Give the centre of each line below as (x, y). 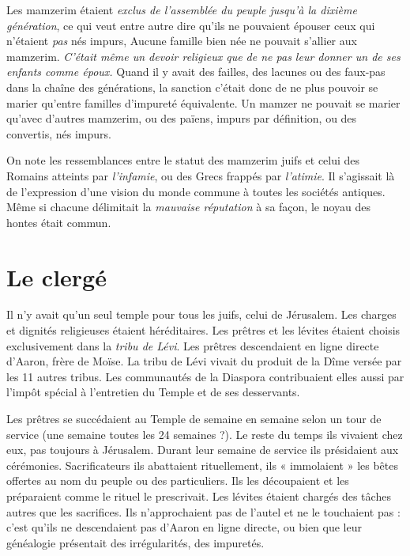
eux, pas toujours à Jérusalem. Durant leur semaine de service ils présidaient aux (203, 450)
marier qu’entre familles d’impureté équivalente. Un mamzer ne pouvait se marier (203, 102)
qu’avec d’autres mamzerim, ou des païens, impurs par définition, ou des (182, 118)
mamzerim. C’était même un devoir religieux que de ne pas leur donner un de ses (203, 56)
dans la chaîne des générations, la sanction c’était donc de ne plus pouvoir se (192, 87)
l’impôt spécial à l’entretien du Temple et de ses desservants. (153, 392)
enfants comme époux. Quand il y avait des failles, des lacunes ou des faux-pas (196, 72)
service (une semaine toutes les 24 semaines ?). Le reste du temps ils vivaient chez (205, 434)
